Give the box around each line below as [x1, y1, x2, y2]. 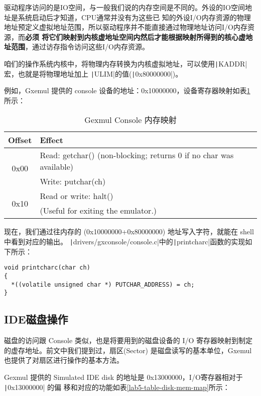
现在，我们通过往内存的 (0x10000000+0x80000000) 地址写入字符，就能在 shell [4, 226, 254, 237]
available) [40, 161, 74, 173]
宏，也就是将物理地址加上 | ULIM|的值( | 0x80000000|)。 [4, 68, 183, 79]
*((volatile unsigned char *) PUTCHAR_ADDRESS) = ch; [11, 281, 195, 288]
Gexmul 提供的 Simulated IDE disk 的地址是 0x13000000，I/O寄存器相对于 [4, 371, 243, 382]
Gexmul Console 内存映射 [84, 114, 177, 126]
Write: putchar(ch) [40, 175, 106, 187]
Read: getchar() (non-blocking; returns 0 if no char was [40, 149, 234, 161]
